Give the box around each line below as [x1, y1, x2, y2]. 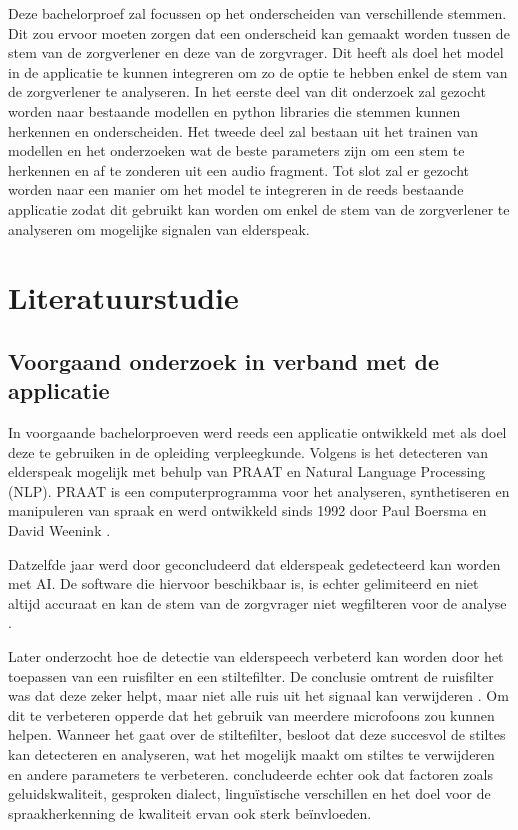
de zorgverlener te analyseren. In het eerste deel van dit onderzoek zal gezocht [8, 81, 486, 102]
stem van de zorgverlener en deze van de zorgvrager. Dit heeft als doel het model [8, 42, 504, 63]
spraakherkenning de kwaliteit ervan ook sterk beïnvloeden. [8, 802, 372, 823]
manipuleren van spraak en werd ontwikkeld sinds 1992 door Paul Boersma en [8, 500, 487, 521]
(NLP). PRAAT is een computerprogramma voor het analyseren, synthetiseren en [8, 480, 510, 501]
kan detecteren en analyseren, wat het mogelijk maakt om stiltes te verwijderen [8, 744, 495, 764]
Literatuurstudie [8, 277, 239, 318]
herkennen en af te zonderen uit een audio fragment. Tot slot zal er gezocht [8, 159, 470, 180]
